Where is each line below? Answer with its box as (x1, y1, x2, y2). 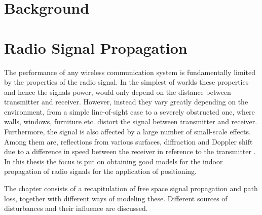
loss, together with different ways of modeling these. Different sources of (4, 193, 228, 203)
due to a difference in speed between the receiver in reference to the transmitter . (4, 146, 256, 157)
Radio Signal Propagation (4, 37, 188, 58)
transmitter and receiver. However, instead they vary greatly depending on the (4, 96, 248, 107)
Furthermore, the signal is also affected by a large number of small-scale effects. (4, 126, 251, 137)
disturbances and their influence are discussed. (4, 203, 148, 213)
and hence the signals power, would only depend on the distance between (4, 86, 231, 97)
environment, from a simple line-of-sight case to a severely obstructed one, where (4, 106, 255, 117)
